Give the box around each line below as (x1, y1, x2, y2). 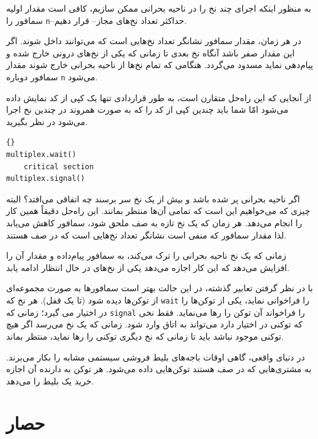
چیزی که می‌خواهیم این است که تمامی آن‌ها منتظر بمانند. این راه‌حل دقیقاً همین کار (6, 204, 311, 217)
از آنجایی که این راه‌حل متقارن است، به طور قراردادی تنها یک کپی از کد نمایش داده (6, 91, 311, 104)
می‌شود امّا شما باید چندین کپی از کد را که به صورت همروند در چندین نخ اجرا (6, 103, 289, 116)
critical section (23, 162, 94, 171)
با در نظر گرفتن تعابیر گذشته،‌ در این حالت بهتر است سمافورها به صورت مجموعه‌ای (6, 281, 313, 294)
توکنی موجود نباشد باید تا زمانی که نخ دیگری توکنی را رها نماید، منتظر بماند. (6, 329, 284, 342)
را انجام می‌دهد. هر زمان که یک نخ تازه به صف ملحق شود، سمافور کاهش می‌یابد (6, 216, 302, 229)
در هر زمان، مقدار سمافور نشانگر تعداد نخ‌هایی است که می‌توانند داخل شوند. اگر (6, 34, 301, 47)
